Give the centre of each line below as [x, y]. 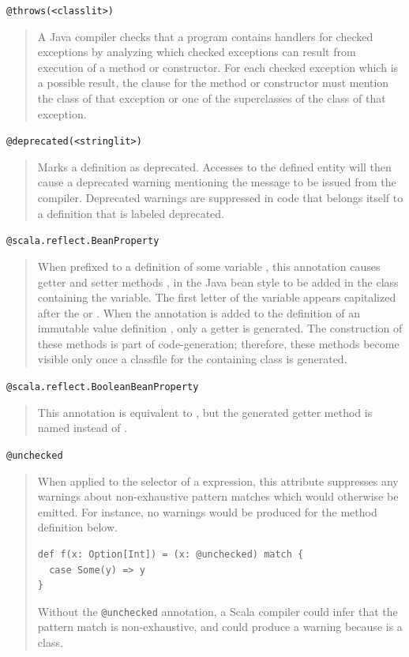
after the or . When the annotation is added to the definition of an [199, 312]
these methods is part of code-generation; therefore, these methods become [218, 343]
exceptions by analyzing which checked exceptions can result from [197, 52]
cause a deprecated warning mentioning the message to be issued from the [217, 182]
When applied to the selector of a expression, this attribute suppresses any [218, 481]
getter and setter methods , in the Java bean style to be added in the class [218, 282]
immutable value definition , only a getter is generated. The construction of [220, 328]
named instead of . [83, 428]
